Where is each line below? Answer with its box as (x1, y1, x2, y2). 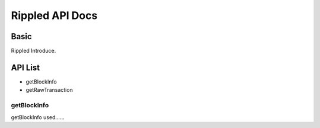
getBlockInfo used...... (11, 113, 65, 121)
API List (11, 62, 40, 72)
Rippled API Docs (11, 9, 98, 22)
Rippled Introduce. (11, 47, 56, 55)
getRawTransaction (25, 87, 73, 94)
